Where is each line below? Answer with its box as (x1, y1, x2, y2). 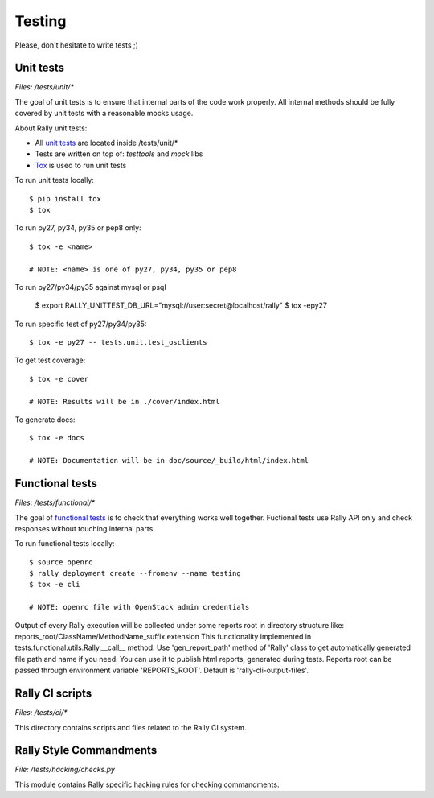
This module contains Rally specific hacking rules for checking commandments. (14, 779, 280, 789)
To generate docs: (14, 415, 76, 424)
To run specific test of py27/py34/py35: (14, 319, 147, 329)
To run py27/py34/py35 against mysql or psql (14, 282, 166, 291)
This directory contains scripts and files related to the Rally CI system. (14, 722, 247, 732)
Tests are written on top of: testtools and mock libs (35, 149, 203, 159)
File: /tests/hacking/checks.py (14, 765, 116, 775)
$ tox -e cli (29, 580, 80, 589)
